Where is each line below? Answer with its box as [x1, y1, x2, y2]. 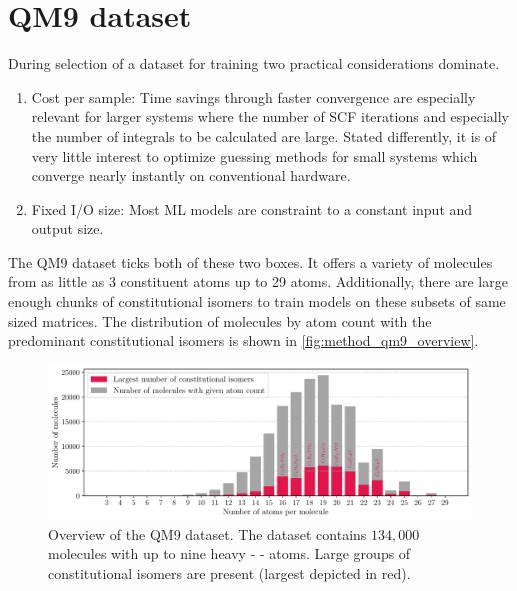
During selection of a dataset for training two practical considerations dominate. [8, 53, 500, 74]
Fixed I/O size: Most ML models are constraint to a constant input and [31, 198, 473, 219]
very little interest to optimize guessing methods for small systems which [31, 145, 478, 166]
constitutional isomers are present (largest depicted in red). [48, 562, 411, 583]
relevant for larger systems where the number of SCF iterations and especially [31, 106, 510, 127]
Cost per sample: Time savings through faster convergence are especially [31, 86, 476, 107]
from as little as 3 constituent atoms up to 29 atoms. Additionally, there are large [8, 271, 508, 292]
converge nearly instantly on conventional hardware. [31, 165, 351, 186]
